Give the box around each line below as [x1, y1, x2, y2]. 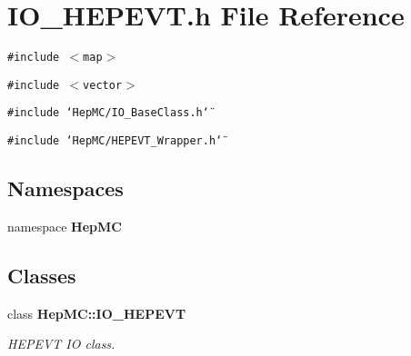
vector [83, 78, 123, 92]
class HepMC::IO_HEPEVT [7, 303, 186, 322]
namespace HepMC [7, 216, 122, 235]
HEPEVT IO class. [7, 334, 115, 353]
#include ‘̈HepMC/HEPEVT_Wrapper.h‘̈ [7, 134, 223, 148]
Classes [7, 261, 76, 289]
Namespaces [7, 174, 124, 203]
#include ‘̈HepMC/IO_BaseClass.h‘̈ [7, 106, 209, 120]
